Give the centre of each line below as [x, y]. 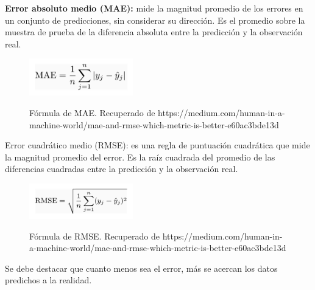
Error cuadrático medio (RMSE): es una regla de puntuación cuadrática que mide [157, 145]
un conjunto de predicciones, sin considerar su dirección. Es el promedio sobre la [155, 20]
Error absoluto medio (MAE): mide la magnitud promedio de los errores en [154, 8]
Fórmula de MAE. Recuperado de [92, 112]
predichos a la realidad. [48, 280]
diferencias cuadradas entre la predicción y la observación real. [122, 169]
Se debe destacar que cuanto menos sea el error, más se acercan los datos [141, 268]
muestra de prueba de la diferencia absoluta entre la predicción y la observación [154, 32]
